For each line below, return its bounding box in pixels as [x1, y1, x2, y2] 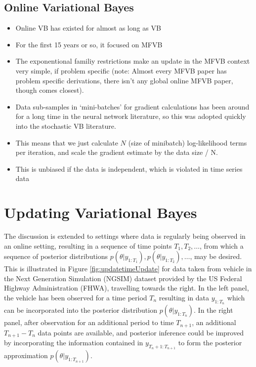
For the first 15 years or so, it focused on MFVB [15, 39, 163, 49]
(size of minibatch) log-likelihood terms [128, 137, 247, 147]
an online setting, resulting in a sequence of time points [4, 240, 172, 251]
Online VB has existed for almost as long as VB [15, 23, 161, 33]
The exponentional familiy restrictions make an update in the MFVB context [15, 56, 250, 66]
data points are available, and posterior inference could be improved [38, 327, 244, 337]
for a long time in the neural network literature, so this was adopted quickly [15, 111, 246, 121]
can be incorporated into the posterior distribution [4, 305, 157, 315]
